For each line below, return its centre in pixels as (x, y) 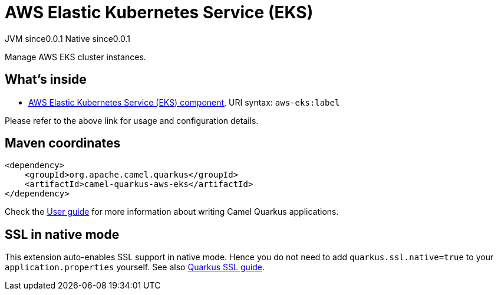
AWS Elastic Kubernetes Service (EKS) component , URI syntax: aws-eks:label (184, 102)
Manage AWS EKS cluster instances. (75, 57)
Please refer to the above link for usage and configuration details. (132, 120)
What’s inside (46, 80)
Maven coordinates (63, 143)
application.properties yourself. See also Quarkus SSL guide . (135, 267)
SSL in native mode (62, 234)
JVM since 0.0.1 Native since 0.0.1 (67, 38)
